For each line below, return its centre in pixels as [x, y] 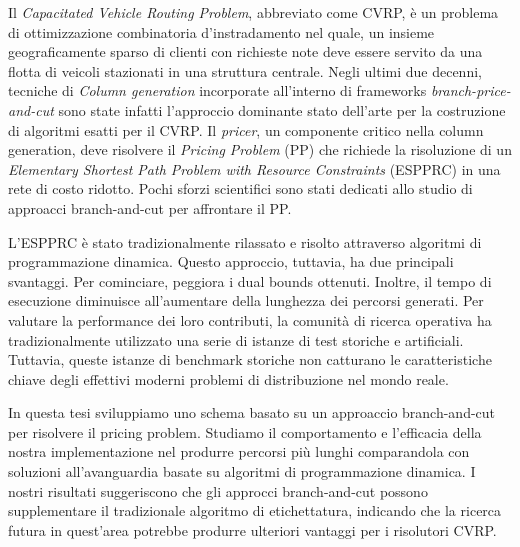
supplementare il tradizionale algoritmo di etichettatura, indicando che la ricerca [255, 510]
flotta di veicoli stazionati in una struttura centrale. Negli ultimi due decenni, [245, 70]
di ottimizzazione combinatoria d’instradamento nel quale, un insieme [221, 31]
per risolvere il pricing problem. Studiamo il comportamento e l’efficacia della [245, 431]
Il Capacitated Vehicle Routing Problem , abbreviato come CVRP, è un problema [253, 12]
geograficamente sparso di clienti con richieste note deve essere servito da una [245, 51]
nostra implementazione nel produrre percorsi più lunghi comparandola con [239, 451]
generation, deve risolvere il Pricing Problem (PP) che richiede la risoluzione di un [260, 149]
